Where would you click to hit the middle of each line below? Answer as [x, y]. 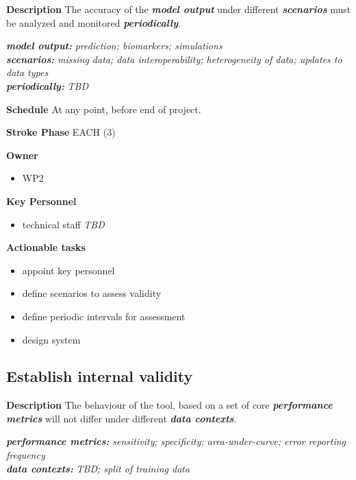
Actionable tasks [46, 247]
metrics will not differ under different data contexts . [122, 418]
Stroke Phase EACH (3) [61, 132]
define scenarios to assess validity [92, 293]
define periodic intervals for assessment [104, 316]
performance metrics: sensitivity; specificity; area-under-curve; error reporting [176, 441]
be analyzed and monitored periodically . [94, 22]
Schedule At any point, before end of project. [104, 109]
